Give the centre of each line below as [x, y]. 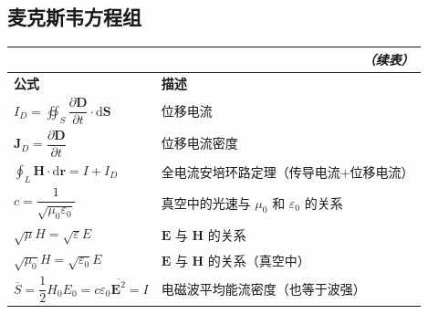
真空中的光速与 [206, 202]
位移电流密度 [199, 142]
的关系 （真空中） [259, 260]
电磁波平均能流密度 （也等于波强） [263, 288]
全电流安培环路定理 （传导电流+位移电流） [287, 171]
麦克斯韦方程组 [74, 17]
